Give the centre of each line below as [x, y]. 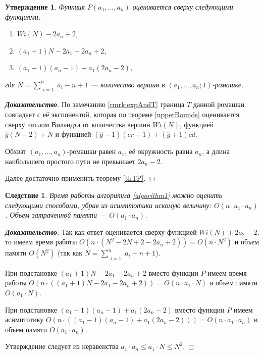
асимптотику [24, 319]
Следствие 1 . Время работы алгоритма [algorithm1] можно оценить [114, 195]
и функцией [73, 134]
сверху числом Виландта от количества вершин [78, 124]
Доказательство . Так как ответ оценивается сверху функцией [101, 232]
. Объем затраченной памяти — [56, 215]
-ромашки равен [91, 151]
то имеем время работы [41, 242]
